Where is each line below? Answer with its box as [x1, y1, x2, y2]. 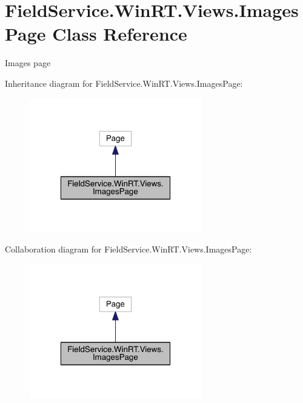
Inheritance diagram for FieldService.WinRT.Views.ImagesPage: [5, 76, 243, 89]
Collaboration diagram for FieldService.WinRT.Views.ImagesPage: [5, 243, 252, 256]
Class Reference [52, 21, 187, 46]
